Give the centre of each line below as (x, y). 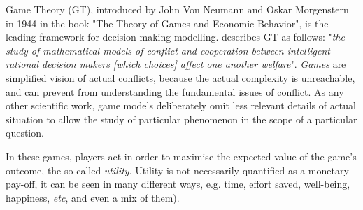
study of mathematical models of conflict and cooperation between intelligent (168, 50)
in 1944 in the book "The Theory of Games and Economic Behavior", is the (167, 23)
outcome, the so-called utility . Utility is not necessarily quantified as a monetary (177, 170)
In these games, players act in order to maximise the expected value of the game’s (181, 156)
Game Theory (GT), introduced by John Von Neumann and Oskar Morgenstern (177, 9)
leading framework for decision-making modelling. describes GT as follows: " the (175, 37)
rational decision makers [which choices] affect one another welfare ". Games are (176, 64)
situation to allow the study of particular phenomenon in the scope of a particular (181, 119)
